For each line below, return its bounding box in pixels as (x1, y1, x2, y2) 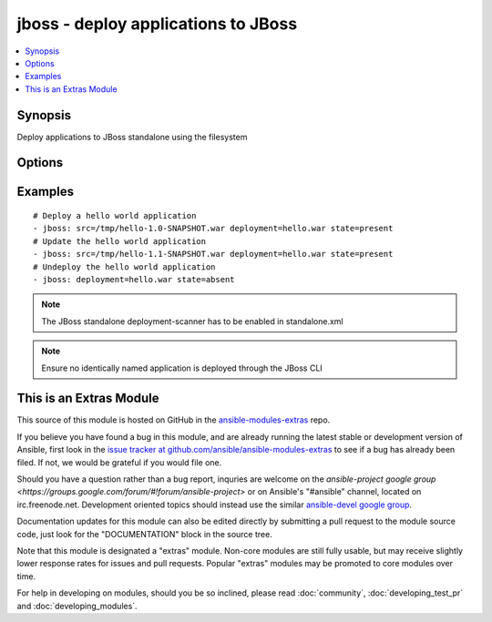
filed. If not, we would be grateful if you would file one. (16, 456, 222, 468)
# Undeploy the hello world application (33, 261, 216, 272)
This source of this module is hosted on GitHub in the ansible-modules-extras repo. (16, 414, 331, 425)
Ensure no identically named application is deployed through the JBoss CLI (41, 362, 323, 373)
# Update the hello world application (33, 236, 207, 246)
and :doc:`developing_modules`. (16, 600, 138, 611)
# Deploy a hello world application (33, 210, 197, 221)
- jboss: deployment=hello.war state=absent (33, 274, 236, 284)
